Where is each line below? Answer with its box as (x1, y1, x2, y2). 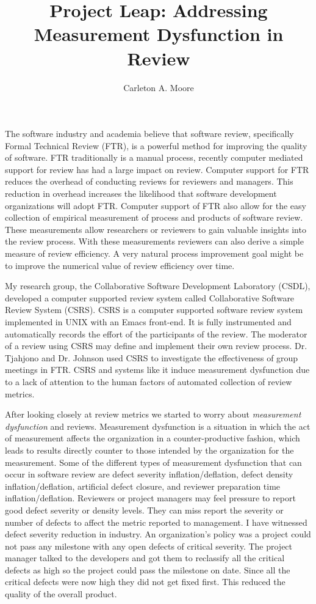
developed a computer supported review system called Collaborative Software (5, 291, 295, 304)
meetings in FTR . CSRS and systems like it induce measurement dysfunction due (5, 363, 310, 376)
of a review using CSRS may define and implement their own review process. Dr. (5, 339, 307, 352)
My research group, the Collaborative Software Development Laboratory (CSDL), (5, 279, 311, 292)
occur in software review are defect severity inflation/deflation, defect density (5, 468, 293, 481)
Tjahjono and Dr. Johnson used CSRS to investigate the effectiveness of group (5, 351, 298, 364)
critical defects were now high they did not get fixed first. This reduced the (5, 575, 285, 588)
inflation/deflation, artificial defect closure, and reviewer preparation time (5, 479, 281, 492)
